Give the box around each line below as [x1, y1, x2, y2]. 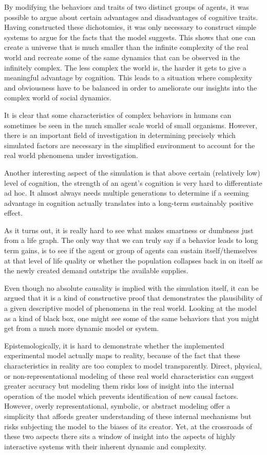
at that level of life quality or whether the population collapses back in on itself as [4, 255, 263, 266]
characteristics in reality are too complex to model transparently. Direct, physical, [4, 360, 262, 371]
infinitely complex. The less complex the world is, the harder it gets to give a [4, 62, 246, 73]
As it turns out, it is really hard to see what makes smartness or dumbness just [4, 224, 254, 235]
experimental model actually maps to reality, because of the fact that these [4, 350, 240, 361]
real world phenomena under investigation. [4, 150, 138, 161]
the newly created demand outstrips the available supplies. [4, 265, 188, 276]
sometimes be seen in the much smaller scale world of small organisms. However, [4, 119, 257, 130]
